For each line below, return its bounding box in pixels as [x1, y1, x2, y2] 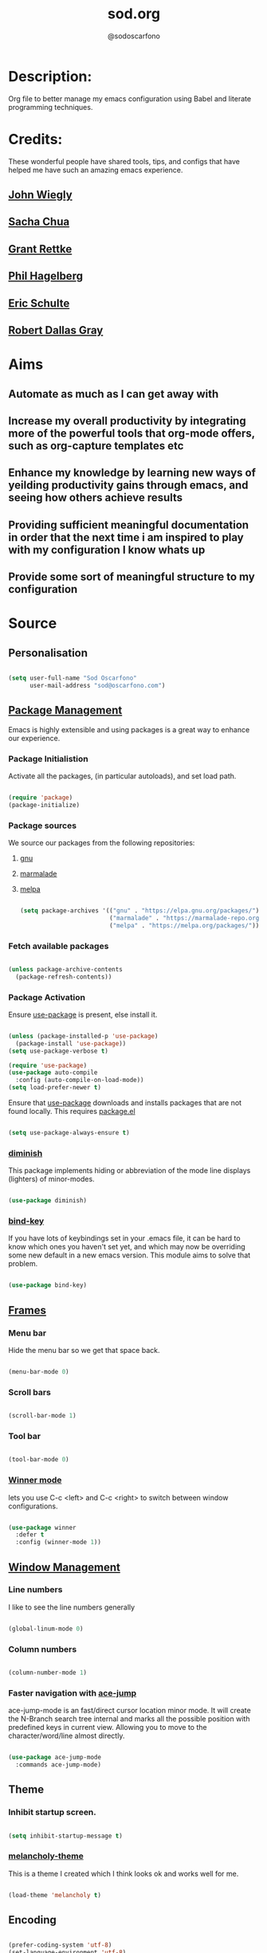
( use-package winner [8, 1524, 77, 1531]
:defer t [15, 1531, 45, 1539]
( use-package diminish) [8, 1197, 88, 1205]
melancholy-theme [8, 1850, 84, 1861]
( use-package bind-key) [8, 1281, 88, 1289]
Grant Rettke [8, 242, 73, 256]
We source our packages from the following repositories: [8, 838, 195, 848]
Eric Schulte [8, 296, 70, 310]
